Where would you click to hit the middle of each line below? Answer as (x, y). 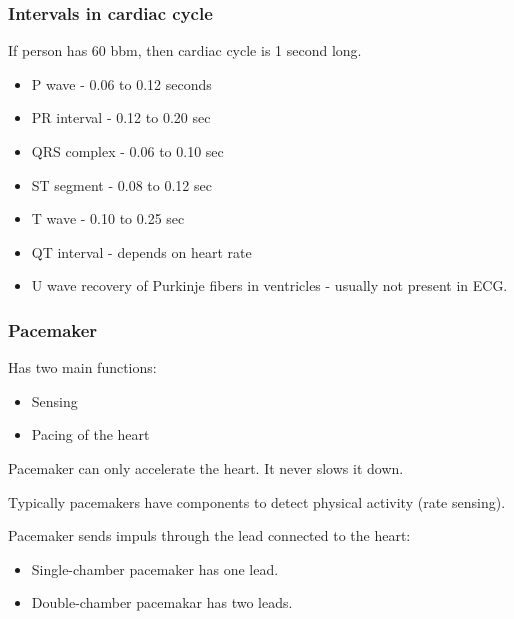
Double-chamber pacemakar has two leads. (162, 602)
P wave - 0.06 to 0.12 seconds (121, 83)
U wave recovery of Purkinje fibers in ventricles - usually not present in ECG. (269, 285)
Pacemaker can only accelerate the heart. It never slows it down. (206, 467)
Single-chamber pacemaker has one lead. (155, 568)
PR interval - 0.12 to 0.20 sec (121, 117)
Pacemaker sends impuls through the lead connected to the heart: (209, 535)
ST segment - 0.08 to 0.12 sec (121, 184)
